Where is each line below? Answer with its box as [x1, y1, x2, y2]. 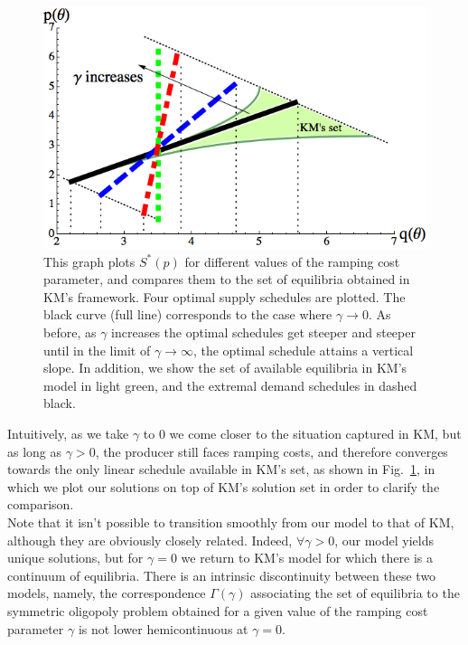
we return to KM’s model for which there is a [181, 548, 433, 567]
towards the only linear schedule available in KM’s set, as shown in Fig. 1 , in [7, 460, 435, 479]
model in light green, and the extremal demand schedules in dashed [43, 375, 417, 394]
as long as [7, 441, 62, 460]
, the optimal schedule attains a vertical [192, 340, 414, 359]
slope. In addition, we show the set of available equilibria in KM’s [43, 358, 407, 377]
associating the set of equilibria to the [250, 583, 460, 602]
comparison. [7, 495, 74, 514]
